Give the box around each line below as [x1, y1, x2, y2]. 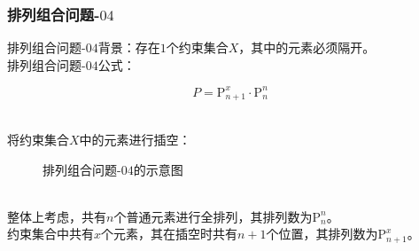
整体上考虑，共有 [7, 207, 106, 225]
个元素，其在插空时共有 [101, 224, 238, 243]
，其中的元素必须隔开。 [238, 38, 376, 57]
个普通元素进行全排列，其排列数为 [113, 207, 313, 225]
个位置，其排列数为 [266, 224, 378, 243]
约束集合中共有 [7, 224, 94, 243]
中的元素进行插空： [79, 129, 191, 148]
